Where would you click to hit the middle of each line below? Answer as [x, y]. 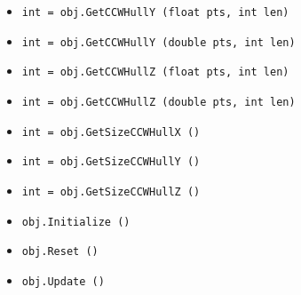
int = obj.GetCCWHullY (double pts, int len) [158, 42]
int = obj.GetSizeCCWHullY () [111, 162]
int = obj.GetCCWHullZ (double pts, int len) [158, 102]
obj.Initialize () [76, 222]
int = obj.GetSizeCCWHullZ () [111, 191]
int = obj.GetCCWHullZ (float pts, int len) [155, 72]
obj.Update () [63, 281]
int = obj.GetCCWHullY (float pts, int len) [155, 12]
